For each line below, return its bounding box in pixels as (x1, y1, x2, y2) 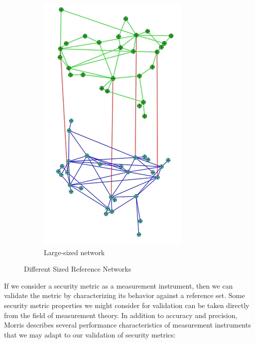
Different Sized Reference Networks (24, 264, 131, 274)
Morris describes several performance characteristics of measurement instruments (4, 320, 251, 330)
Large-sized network (44, 247, 105, 257)
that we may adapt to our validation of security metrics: (4, 329, 176, 340)
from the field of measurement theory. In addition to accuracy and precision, (4, 310, 238, 320)
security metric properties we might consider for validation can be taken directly (4, 300, 250, 310)
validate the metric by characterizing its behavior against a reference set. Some (4, 290, 245, 301)
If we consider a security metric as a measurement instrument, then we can (4, 280, 233, 291)
